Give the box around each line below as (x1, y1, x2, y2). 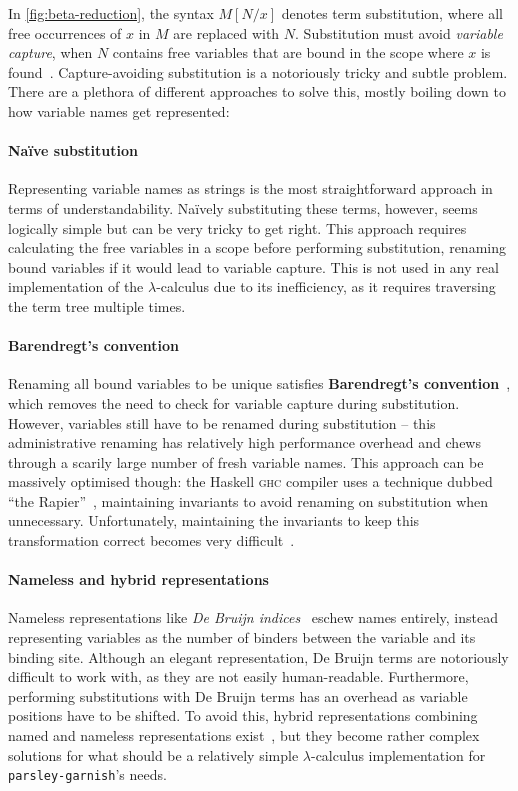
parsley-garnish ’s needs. (8, 764, 167, 785)
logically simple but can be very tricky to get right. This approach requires (8, 217, 467, 238)
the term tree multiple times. (8, 295, 186, 316)
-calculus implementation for (310, 744, 486, 765)
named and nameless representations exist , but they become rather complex (8, 725, 480, 746)
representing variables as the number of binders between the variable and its (8, 627, 476, 648)
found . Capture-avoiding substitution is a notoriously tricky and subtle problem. (8, 61, 508, 82)
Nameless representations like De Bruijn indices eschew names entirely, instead (8, 607, 498, 628)
